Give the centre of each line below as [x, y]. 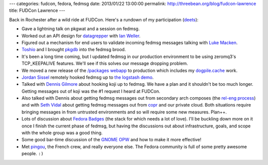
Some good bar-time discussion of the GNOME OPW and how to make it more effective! [111, 140]
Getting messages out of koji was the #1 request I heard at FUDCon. [91, 91]
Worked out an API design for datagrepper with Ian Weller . [81, 36]
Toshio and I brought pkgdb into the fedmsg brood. [74, 50]
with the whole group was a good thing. [62, 133]
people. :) [33, 154]
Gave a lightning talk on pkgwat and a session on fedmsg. [81, 29]
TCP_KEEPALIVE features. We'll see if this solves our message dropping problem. [105, 63]
